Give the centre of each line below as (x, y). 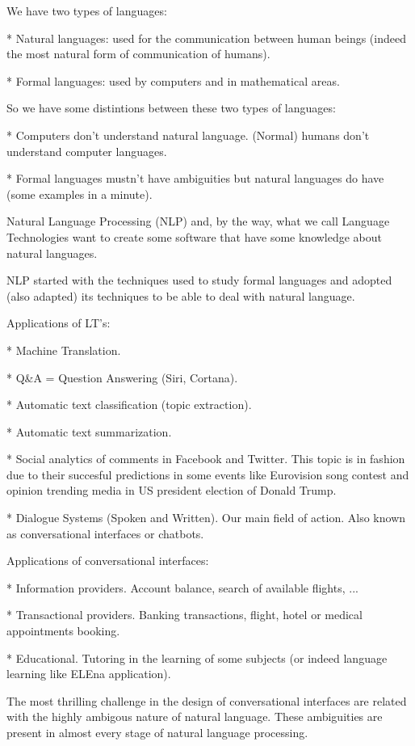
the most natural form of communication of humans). (138, 54)
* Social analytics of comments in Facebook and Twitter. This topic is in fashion (206, 459)
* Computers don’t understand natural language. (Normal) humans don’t (188, 135)
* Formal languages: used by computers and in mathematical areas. (173, 80)
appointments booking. (63, 631)
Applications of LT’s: (59, 323)
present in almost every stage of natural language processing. (157, 732)
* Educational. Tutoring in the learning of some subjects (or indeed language (197, 657)
